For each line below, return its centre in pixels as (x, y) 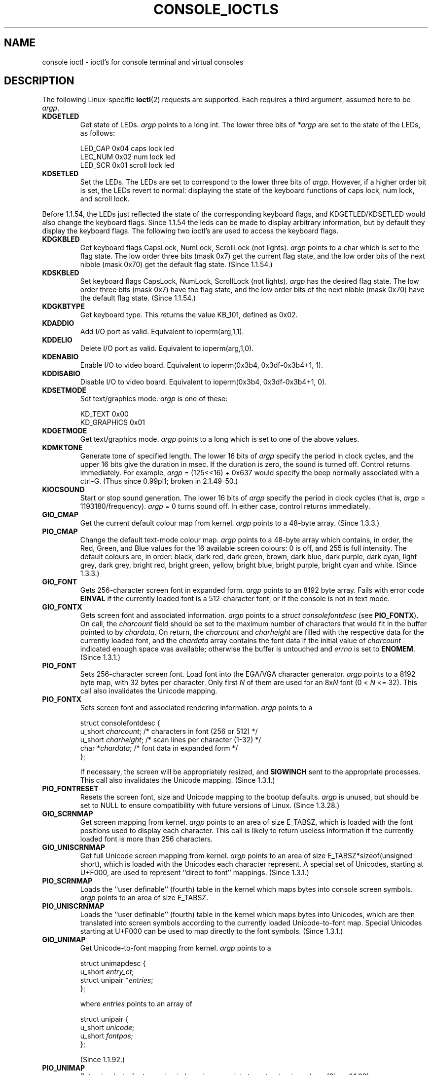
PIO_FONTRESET (70, 789)
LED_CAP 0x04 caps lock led (127, 149)
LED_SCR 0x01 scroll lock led (127, 165)
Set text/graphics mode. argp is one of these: (154, 399)
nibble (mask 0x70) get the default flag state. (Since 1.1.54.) (176, 265)
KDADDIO (58, 323)
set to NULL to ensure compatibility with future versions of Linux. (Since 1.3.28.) (210, 806)
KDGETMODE (65, 431)
